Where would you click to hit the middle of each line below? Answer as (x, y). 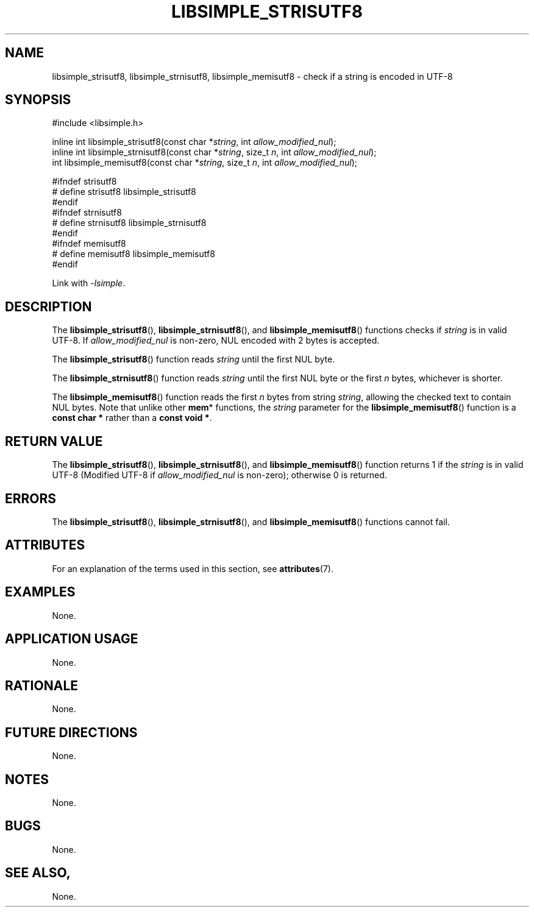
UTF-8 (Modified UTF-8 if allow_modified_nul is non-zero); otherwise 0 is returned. (219, 475)
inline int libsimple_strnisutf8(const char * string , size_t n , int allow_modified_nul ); (214, 152)
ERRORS (31, 498)
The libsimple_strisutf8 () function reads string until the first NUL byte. (194, 359)
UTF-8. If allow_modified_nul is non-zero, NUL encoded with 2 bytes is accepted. (216, 341)
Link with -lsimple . (89, 283)
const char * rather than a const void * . (132, 418)
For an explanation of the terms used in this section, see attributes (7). (193, 568)
